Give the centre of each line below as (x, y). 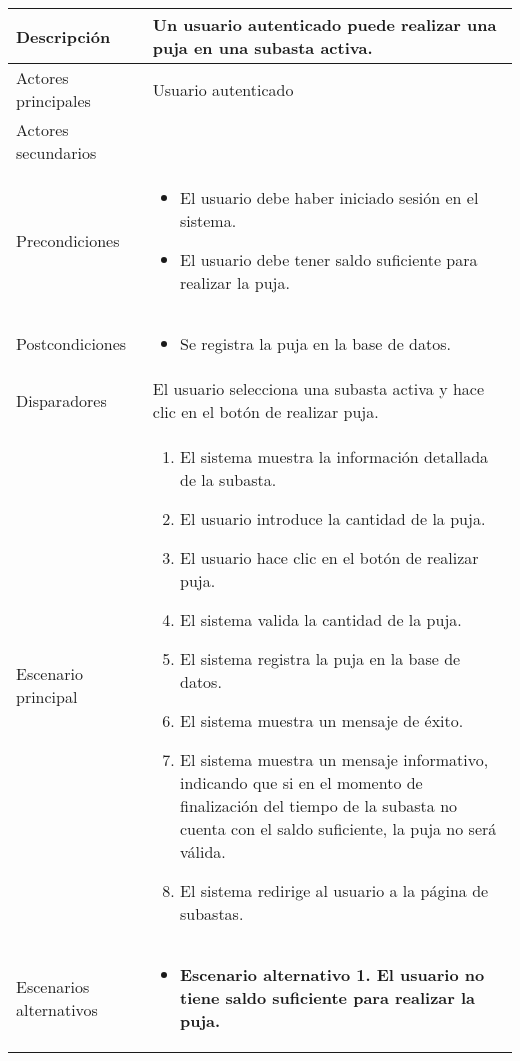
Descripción (63, 36)
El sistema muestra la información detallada (334, 456)
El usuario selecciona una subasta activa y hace (318, 388)
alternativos (57, 1009)
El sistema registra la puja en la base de (320, 658)
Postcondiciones (71, 343)
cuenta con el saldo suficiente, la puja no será (338, 828)
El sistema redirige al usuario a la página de (334, 890)
